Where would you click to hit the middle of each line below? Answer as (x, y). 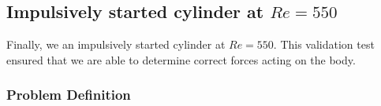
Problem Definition (69, 95)
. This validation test (324, 44)
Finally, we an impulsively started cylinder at (116, 44)
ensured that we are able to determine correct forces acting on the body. (181, 59)
